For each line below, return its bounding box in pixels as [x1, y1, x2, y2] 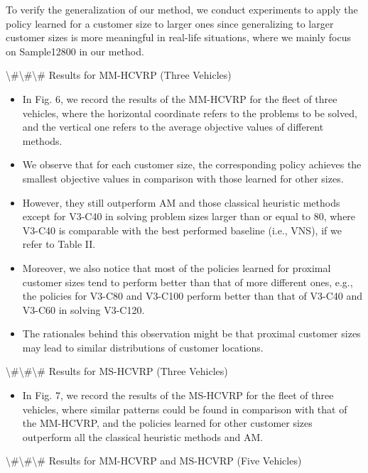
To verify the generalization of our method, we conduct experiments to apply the [6, 2, 358, 16]
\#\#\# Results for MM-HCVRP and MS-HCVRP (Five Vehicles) [6, 453, 302, 468]
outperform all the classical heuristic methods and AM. [22, 429, 264, 444]
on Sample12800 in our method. [6, 43, 144, 58]
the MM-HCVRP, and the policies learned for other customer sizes [22, 415, 313, 430]
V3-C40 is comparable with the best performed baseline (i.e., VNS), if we [22, 222, 342, 237]
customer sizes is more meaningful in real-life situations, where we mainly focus [6, 30, 351, 45]
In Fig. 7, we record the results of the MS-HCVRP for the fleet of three [22, 388, 334, 403]
